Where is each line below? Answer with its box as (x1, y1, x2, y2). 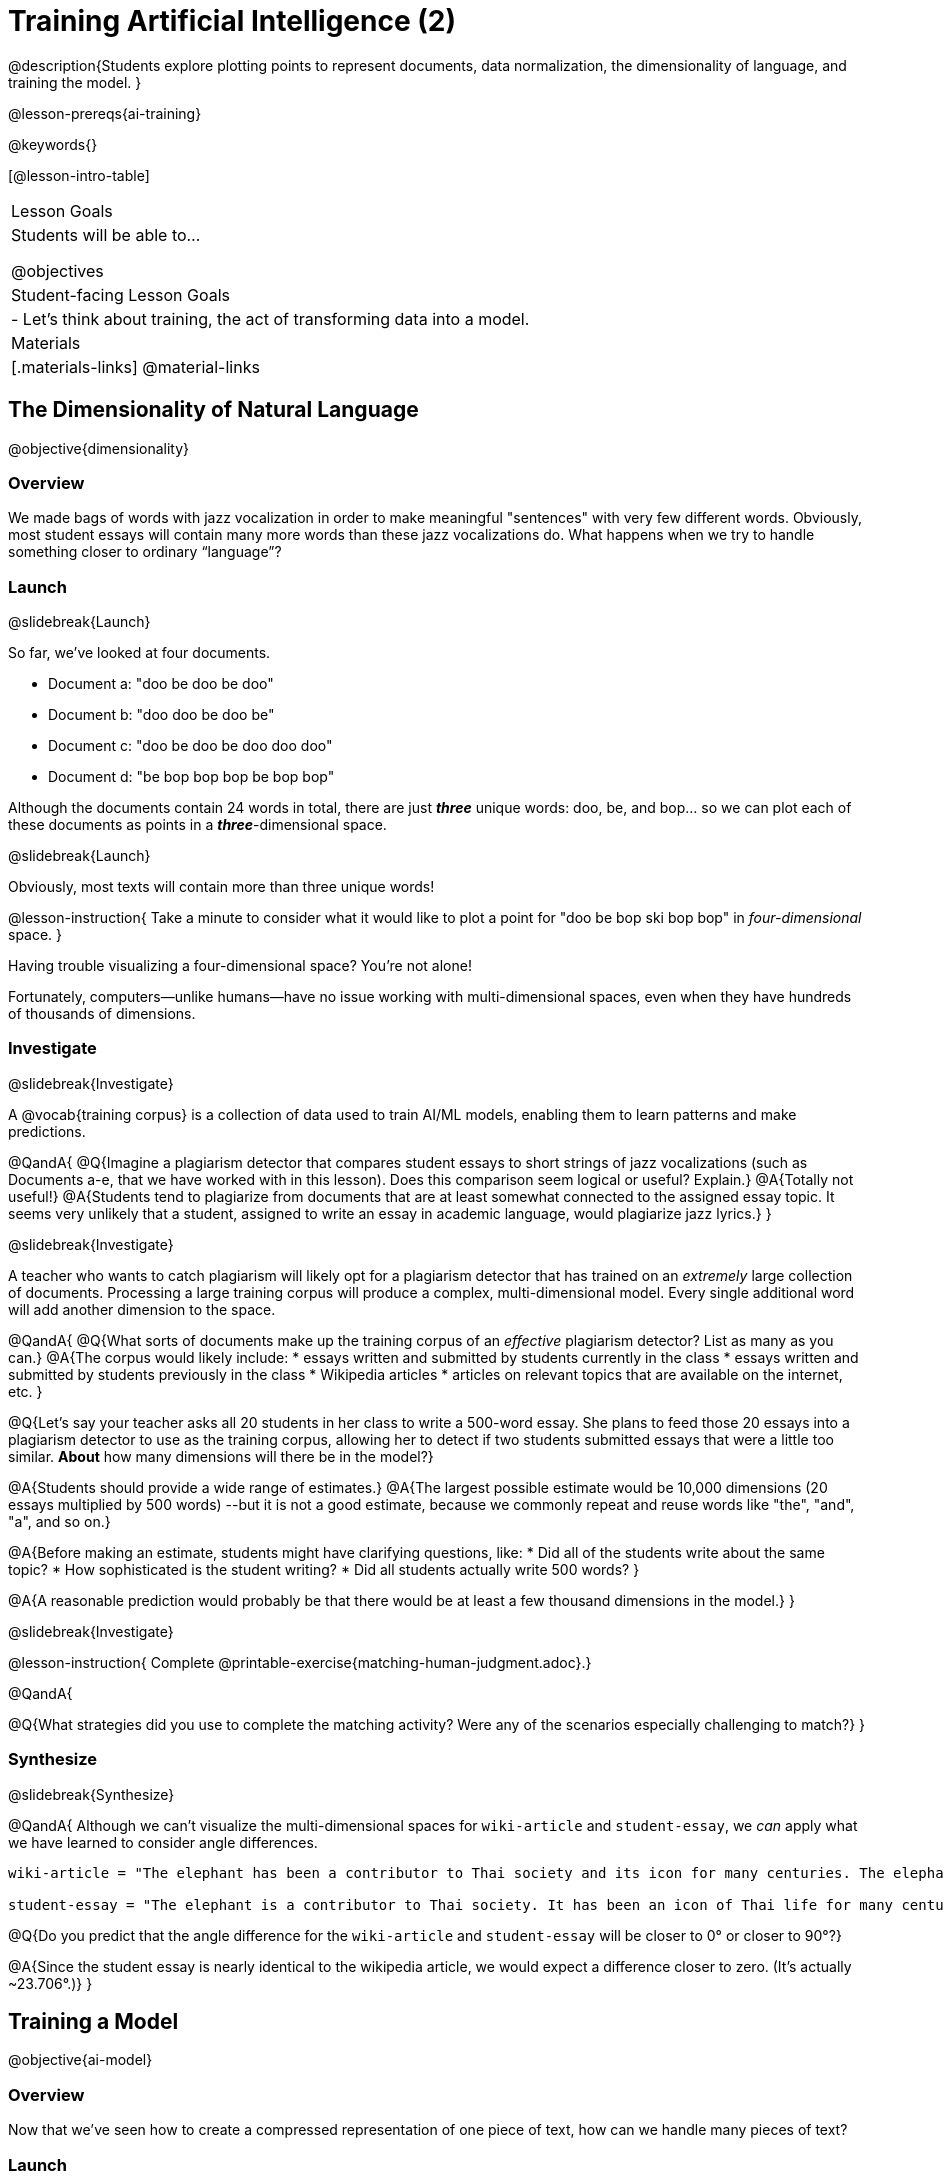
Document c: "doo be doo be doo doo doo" (48, 737, 333, 755)
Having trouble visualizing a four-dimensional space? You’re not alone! (8, 957, 472, 975)
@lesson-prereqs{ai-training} (8, 104, 202, 122)
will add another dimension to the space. (8, 1300, 276, 1318)
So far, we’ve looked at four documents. (8, 644, 271, 662)
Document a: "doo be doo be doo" (48, 675, 274, 693)
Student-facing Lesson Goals (11, 284, 231, 305)
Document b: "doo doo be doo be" (48, 706, 275, 724)
